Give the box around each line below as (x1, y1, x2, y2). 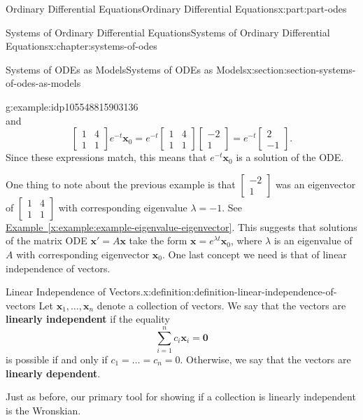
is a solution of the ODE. (236, 150, 344, 164)
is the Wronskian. (6, 402, 81, 417)
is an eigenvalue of (273, 233, 353, 248)
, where (231, 233, 262, 248)
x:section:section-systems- (246, 62, 356, 76)
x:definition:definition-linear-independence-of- (143, 284, 337, 299)
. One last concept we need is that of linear (162, 246, 347, 261)
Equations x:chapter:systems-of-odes (6, 38, 157, 53)
